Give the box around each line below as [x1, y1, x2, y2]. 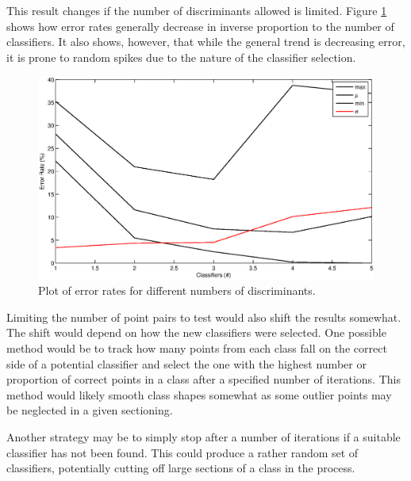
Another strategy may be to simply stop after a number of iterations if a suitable [6, 429, 401, 445]
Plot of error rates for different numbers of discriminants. [38, 282, 316, 299]
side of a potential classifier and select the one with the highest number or [6, 355, 367, 372]
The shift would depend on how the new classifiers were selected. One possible [6, 324, 386, 341]
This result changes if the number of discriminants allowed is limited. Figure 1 [6, 2, 387, 18]
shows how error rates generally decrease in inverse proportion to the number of [6, 17, 394, 34]
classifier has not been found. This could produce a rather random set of [6, 444, 359, 460]
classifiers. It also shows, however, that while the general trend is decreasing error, [6, 33, 405, 50]
